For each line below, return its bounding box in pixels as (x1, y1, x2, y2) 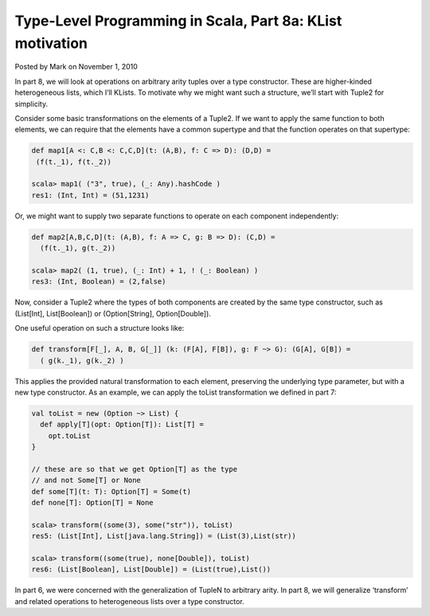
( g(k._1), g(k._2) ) (40, 355, 125, 365)
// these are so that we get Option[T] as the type (31, 465, 238, 473)
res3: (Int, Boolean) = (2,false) (31, 277, 166, 286)
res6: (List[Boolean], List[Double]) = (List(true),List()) (31, 565, 272, 574)
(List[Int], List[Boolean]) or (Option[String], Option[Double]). (14, 308, 211, 318)
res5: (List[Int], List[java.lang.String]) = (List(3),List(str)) (31, 532, 296, 541)
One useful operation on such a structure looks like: (14, 324, 185, 333)
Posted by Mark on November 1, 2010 (14, 62, 139, 72)
